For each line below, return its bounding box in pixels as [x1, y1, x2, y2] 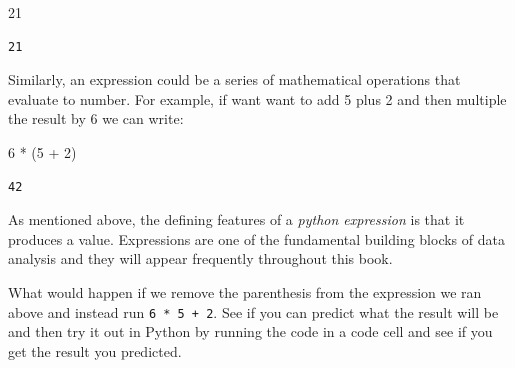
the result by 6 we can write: [8, 108, 184, 129]
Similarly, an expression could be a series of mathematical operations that [8, 69, 461, 90]
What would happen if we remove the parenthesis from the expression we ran [8, 281, 482, 302]
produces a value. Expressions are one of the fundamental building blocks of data [8, 228, 505, 249]
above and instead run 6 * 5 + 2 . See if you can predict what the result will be [8, 301, 499, 322]
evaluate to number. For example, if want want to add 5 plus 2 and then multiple [8, 88, 507, 109]
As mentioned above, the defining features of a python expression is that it [8, 209, 465, 230]
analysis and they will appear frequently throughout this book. [8, 248, 393, 269]
